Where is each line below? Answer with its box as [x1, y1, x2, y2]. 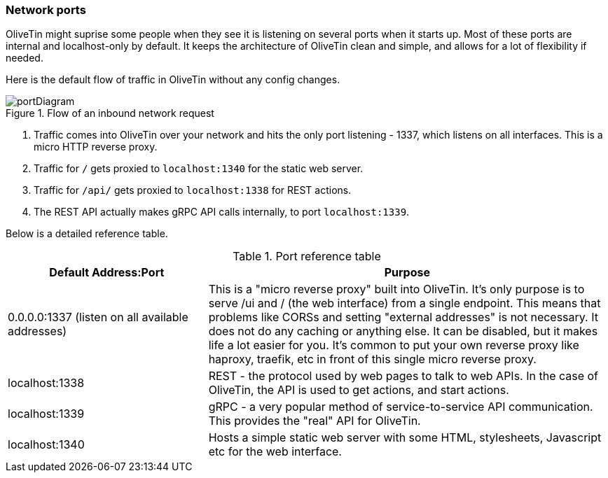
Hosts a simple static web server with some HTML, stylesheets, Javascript [208, 430, 602, 445]
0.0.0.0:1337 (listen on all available [8, 310, 188, 325]
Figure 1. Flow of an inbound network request [6, 107, 214, 120]
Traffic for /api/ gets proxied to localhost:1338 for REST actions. [34, 184, 352, 197]
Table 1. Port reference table [233, 249, 381, 264]
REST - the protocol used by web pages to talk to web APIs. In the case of [208, 369, 599, 384]
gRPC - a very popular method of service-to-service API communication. [208, 400, 593, 414]
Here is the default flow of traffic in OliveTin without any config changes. [6, 73, 340, 86]
